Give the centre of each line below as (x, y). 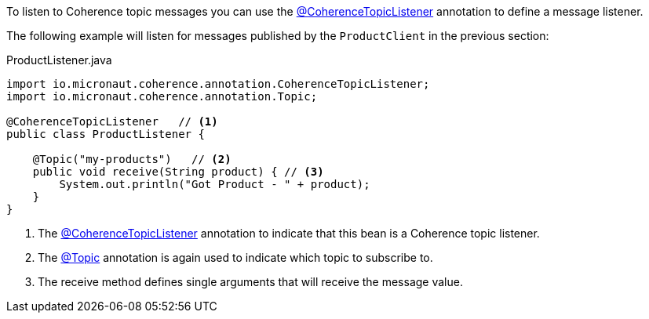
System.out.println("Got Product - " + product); (215, 184)
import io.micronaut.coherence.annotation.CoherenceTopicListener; (218, 84)
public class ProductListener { (106, 134)
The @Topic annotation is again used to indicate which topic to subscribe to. (235, 257)
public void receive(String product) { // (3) (178, 172)
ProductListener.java (59, 60)
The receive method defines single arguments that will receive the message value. (250, 282)
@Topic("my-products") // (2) (132, 159)
